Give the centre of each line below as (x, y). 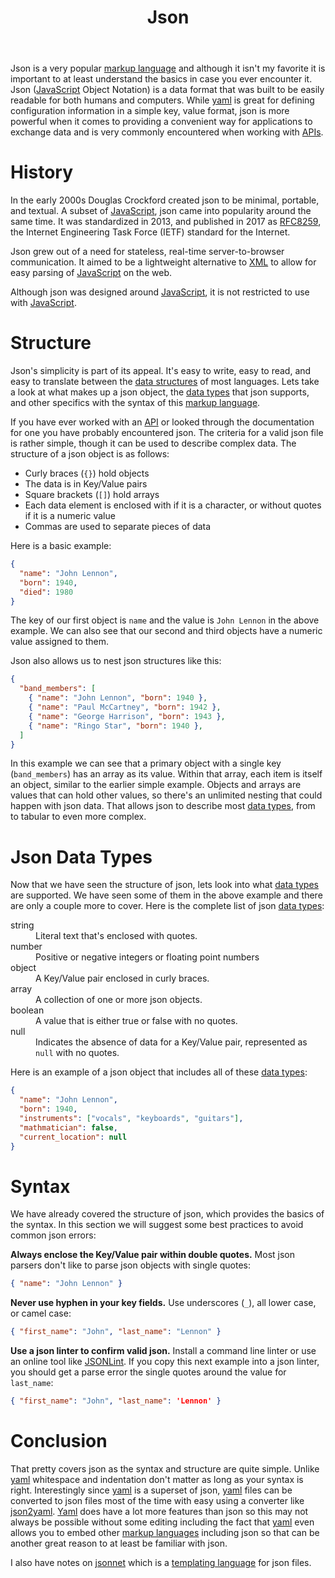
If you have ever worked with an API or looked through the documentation (162, 422)
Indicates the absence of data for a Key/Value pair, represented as (171, 1042)
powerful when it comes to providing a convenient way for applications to (161, 122)
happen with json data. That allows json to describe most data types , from (163, 806)
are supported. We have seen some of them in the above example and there (166, 895)
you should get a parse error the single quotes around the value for (148, 1372)
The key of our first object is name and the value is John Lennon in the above (165, 620)
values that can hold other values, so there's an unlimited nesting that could (166, 795)
